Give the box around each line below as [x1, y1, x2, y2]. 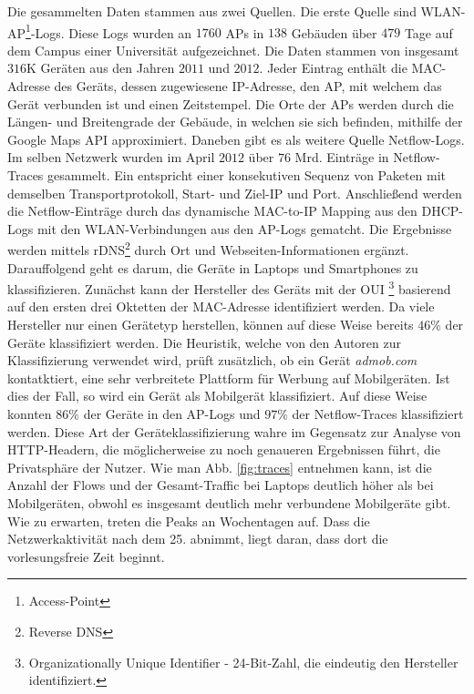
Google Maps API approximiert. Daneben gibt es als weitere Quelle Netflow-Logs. [7, 129, 465, 148]
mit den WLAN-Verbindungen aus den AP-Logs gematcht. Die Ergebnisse [36, 219, 452, 238]
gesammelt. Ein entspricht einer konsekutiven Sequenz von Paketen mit [47, 166, 447, 184]
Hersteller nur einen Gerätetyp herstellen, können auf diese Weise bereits [7, 315, 414, 334]
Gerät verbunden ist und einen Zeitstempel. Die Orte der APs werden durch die [7, 94, 454, 113]
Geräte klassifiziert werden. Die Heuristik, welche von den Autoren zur [7, 332, 402, 352]
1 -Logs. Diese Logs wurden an [26, 20, 192, 42]
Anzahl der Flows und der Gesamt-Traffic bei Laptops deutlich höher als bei [7, 475, 434, 495]
